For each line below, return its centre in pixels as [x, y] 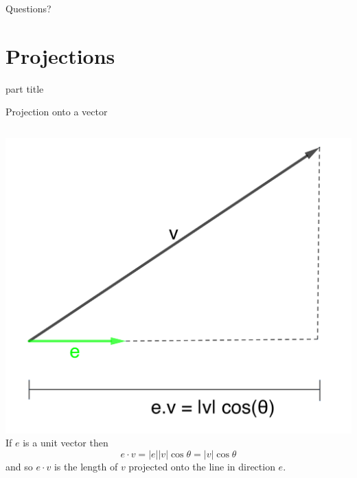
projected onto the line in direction [202, 466]
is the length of [86, 466]
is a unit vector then [66, 443]
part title [25, 88]
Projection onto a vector [57, 112]
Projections [60, 55]
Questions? [28, 8]
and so [19, 466]
